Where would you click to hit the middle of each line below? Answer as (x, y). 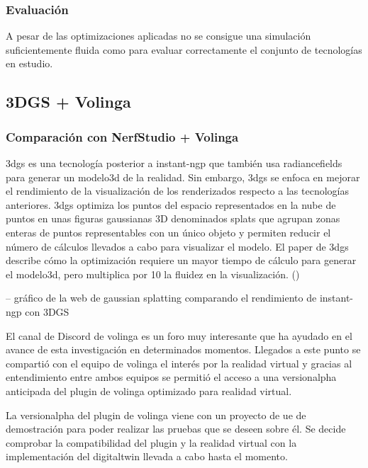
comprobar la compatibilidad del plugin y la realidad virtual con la (151, 442)
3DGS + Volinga (68, 102)
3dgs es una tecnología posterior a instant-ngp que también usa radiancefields (174, 163)
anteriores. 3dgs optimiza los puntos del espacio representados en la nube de (171, 204)
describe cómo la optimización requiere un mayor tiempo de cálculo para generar (181, 260)
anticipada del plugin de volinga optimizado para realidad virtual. (149, 390)
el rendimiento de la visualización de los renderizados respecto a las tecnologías (177, 191)
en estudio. (29, 63)
